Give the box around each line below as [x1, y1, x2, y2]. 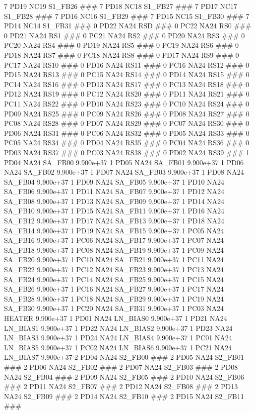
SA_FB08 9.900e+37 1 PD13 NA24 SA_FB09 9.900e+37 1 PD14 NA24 [4, 196, 225, 206]
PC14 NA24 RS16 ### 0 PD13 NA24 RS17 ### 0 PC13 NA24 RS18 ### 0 [4, 79, 250, 89]
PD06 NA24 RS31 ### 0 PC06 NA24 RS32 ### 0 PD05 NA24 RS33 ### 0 [4, 127, 250, 138]
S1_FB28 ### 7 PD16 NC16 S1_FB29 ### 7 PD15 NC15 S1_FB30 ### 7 [4, 10, 250, 21]
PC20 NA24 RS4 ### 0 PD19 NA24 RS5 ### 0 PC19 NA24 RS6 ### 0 [4, 40, 239, 50]
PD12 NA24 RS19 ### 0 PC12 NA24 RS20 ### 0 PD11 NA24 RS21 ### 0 [4, 89, 250, 99]
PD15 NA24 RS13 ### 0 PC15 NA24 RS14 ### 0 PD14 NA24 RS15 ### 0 [4, 69, 250, 80]
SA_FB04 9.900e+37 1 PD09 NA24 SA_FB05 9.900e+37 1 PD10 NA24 [4, 176, 225, 187]
